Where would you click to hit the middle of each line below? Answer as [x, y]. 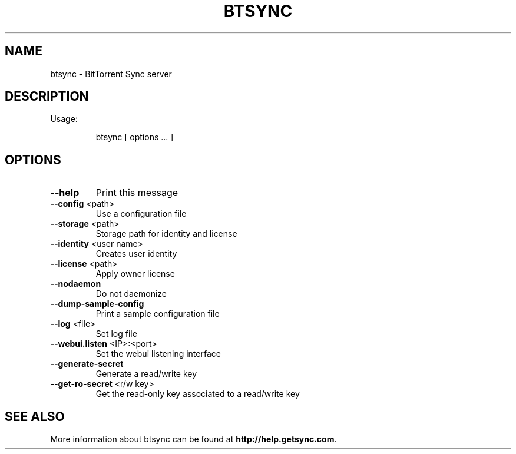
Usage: [64, 119]
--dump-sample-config [97, 304]
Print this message [137, 193]
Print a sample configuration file [158, 314]
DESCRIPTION [47, 97]
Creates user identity [136, 254]
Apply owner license [135, 274]
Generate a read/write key [146, 374]
